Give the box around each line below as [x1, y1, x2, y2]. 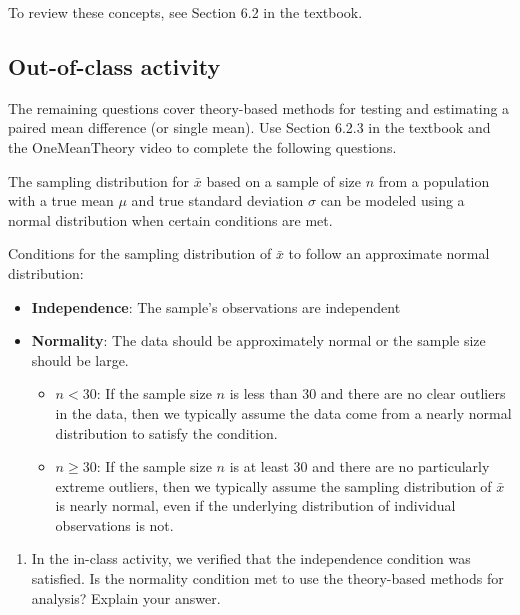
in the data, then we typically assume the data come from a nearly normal [55, 402, 512, 423]
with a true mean [8, 190, 114, 211]
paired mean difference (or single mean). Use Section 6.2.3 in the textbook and [8, 117, 491, 138]
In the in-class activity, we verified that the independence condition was [31, 548, 471, 569]
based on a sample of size [206, 170, 362, 191]
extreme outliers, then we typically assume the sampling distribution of [55, 475, 492, 496]
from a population [378, 170, 490, 191]
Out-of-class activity [8, 50, 221, 81]
